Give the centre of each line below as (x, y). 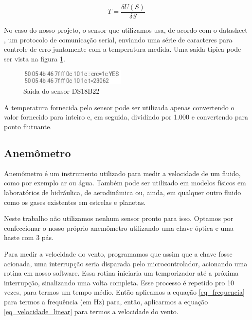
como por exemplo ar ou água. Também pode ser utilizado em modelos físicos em (125, 183)
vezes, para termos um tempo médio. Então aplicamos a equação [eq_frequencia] (124, 292)
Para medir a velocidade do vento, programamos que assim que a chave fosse (118, 253)
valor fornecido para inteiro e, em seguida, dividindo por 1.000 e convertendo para (126, 117)
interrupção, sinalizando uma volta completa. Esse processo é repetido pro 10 (119, 282)
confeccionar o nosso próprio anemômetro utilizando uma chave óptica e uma (119, 228)
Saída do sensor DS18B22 (62, 91)
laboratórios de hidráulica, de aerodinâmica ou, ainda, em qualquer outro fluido (123, 192)
